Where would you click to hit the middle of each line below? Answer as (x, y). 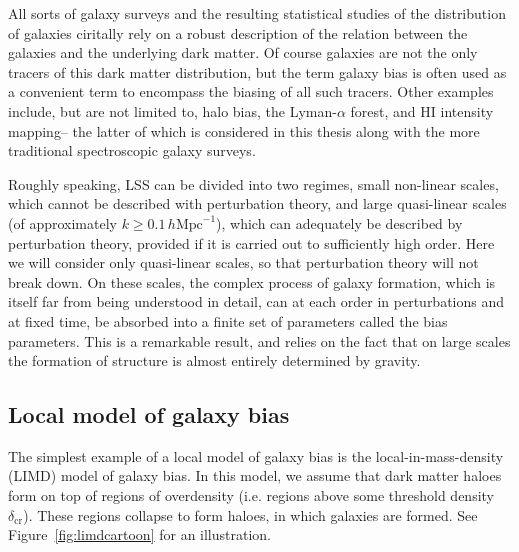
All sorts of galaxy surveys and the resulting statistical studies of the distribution (257, 13)
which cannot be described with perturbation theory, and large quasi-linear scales (257, 203)
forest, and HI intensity (422, 110)
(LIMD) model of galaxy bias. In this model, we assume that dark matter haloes (255, 475)
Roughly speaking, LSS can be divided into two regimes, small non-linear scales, (253, 183)
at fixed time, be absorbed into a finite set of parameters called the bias (228, 320)
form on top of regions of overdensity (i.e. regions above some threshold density (251, 495)
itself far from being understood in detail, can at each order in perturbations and (256, 301)
